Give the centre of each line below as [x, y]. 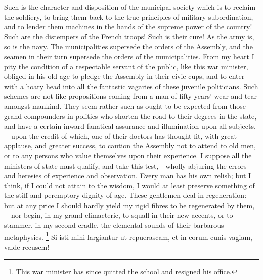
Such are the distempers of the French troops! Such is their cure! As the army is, [129, 36]
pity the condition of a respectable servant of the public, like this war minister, [126, 66]
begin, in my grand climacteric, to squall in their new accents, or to [128, 215]
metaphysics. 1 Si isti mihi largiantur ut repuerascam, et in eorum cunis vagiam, [128, 236]
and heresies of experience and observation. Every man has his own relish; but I [128, 175]
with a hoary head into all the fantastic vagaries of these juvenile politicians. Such [131, 86]
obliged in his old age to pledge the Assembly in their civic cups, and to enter [124, 76]
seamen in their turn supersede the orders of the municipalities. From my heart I [129, 56]
